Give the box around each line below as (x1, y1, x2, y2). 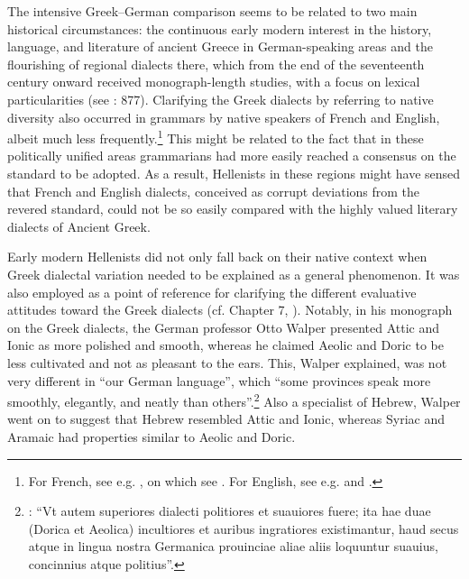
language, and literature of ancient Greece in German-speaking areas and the (7, 37, 433, 56)
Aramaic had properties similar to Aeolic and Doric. (7, 427, 296, 446)
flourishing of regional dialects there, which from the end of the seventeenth (7, 54, 425, 73)
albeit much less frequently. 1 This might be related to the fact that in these (7, 126, 424, 147)
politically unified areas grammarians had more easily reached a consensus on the (7, 146, 456, 165)
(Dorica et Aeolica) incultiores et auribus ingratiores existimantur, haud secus (28, 519, 459, 538)
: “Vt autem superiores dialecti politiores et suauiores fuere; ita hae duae (28, 501, 431, 520)
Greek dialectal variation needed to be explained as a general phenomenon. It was (7, 264, 460, 283)
